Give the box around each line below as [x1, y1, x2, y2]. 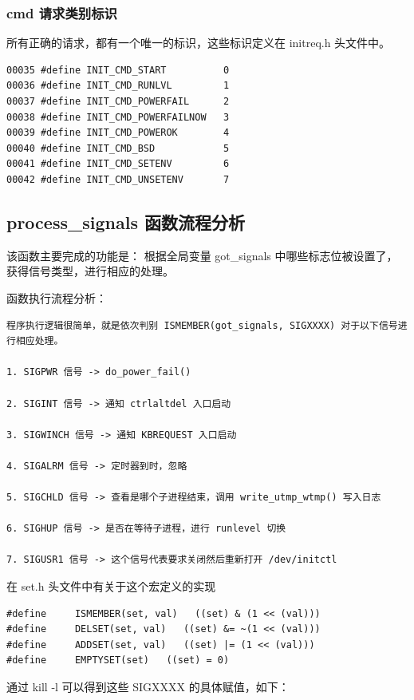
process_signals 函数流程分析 [6, 209, 245, 234]
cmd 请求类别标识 [6, 2, 117, 22]
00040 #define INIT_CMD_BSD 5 [6, 142, 230, 154]
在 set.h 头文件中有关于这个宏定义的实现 [6, 578, 216, 595]
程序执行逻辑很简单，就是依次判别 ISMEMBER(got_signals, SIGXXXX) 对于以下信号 [6, 319, 398, 331]
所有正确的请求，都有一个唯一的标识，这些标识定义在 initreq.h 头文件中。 [6, 34, 391, 51]
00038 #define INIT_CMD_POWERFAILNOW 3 [6, 111, 230, 123]
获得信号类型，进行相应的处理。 [6, 263, 174, 279]
